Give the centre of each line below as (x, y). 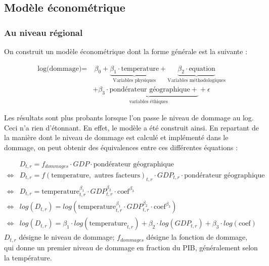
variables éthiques (148, 101)
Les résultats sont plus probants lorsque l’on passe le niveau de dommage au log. (129, 118)
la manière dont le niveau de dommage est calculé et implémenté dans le (116, 137)
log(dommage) (60, 69)
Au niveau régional (43, 32)
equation (202, 69)
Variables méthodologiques (196, 81)
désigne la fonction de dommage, (197, 237)
